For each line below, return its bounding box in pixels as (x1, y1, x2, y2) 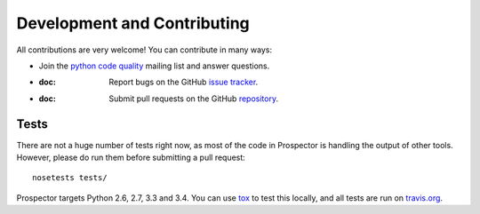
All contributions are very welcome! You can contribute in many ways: (16, 44, 273, 55)
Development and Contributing (16, 13, 251, 33)
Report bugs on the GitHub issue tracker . (108, 76, 259, 88)
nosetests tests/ (32, 173, 108, 183)
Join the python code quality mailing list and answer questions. (38, 60, 270, 71)
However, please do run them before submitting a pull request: (16, 152, 246, 163)
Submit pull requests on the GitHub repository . (108, 93, 279, 104)
